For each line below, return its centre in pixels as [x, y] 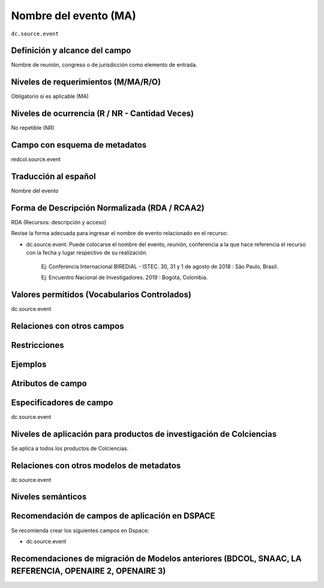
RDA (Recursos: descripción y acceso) [59, 222]
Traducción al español [53, 176]
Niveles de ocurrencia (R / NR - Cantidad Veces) [103, 114]
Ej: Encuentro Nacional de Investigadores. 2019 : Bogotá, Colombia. [124, 277]
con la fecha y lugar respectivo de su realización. [87, 253]
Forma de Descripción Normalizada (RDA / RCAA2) [108, 208]
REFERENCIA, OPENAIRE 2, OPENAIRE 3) [88, 571]
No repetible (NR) [33, 128]
